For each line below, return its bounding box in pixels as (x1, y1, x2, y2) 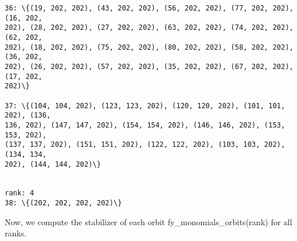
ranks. (5, 227, 27, 239)
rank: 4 (5, 189, 34, 198)
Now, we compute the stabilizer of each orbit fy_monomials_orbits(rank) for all (5, 215, 292, 228)
